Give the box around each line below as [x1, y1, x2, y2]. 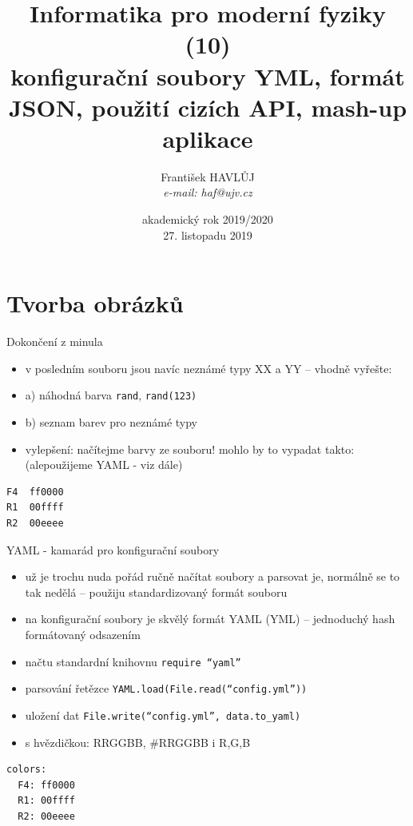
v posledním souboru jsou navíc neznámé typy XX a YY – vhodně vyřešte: [25, 359, 392, 376]
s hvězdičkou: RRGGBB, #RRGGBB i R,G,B [25, 733, 251, 750]
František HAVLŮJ [161, 168, 255, 185]
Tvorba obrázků [6, 287, 184, 320]
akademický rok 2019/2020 [142, 211, 273, 228]
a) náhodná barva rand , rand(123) [25, 387, 197, 403]
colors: [6, 764, 47, 776]
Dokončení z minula [6, 333, 103, 350]
